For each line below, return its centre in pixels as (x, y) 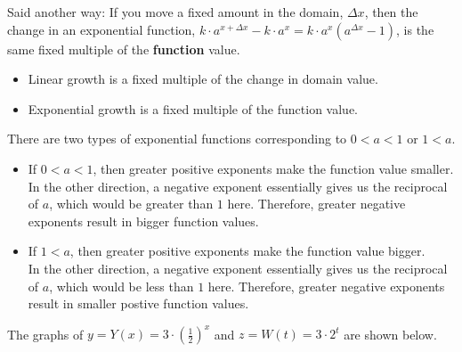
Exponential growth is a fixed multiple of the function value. (193, 108)
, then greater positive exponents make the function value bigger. (247, 251)
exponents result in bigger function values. (143, 221)
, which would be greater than (131, 204)
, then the (391, 12)
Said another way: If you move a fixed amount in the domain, (175, 12)
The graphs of (45, 334)
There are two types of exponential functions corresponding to (177, 139)
